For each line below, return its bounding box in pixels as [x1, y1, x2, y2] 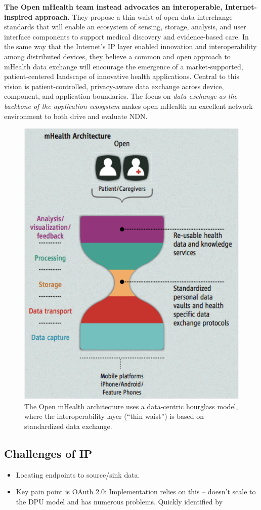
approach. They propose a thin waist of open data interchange [35, 11, 233, 22]
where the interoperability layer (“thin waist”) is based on [24, 411, 204, 421]
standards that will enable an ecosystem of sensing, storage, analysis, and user [4, 21, 246, 32]
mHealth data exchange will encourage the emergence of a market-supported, [4, 61, 243, 71]
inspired [4, 11, 33, 22]
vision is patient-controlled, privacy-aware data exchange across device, [4, 81, 224, 91]
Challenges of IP [4, 445, 93, 461]
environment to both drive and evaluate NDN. [4, 110, 148, 121]
